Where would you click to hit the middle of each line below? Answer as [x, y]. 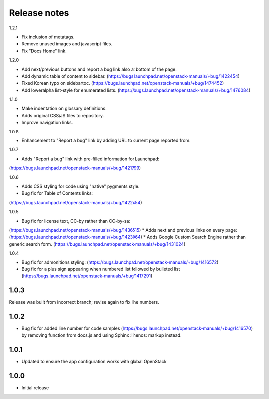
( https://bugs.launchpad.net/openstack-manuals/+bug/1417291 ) [87, 276]
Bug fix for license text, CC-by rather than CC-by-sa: [76, 221]
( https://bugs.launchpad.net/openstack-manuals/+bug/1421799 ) [75, 168]
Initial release [35, 388]
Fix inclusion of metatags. [48, 37]
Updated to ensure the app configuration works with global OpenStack [94, 362]
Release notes [39, 13]
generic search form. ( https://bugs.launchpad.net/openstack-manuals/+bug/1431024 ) [97, 244]
